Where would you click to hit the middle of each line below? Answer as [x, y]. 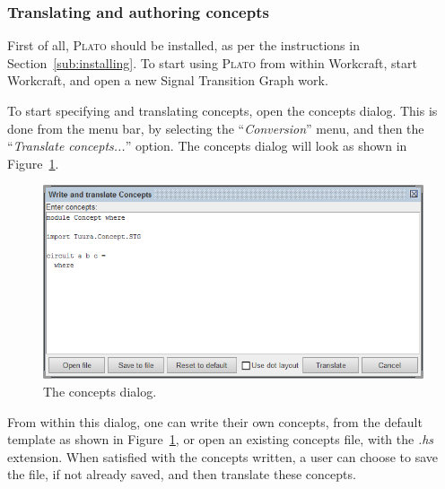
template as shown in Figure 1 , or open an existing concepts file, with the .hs [221, 439]
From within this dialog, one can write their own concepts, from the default [215, 421]
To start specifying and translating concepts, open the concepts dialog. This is [222, 110]
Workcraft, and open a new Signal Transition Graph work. [168, 80]
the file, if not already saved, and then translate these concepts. [182, 474]
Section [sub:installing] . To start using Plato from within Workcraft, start [212, 62]
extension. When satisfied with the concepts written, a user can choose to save [223, 456]
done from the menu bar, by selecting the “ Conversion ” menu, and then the [216, 128]
